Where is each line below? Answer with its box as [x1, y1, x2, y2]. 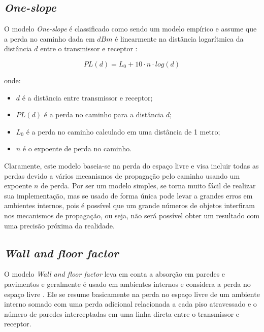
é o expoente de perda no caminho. [22, 143, 132, 154]
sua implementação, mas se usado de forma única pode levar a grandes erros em [4, 190, 253, 201]
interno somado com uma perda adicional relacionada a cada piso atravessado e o [4, 298, 257, 309]
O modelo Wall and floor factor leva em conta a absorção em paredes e [4, 269, 225, 279]
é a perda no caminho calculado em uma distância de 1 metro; [26, 126, 220, 137]
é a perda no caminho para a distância [44, 109, 164, 120]
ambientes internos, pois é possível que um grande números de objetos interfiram [4, 200, 255, 211]
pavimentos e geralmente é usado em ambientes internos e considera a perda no [4, 278, 251, 289]
